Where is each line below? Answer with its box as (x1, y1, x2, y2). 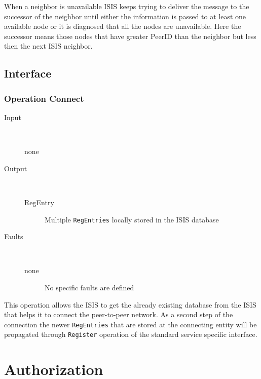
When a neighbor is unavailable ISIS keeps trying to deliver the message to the (4, 1, 249, 11)
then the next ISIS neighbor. (4, 41, 93, 51)
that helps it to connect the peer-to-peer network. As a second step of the (4, 309, 233, 320)
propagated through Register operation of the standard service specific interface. (4, 329, 257, 339)
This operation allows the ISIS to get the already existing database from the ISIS (4, 299, 256, 310)
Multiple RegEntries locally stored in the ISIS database (45, 214, 219, 224)
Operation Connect (4, 92, 84, 104)
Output (4, 163, 27, 173)
